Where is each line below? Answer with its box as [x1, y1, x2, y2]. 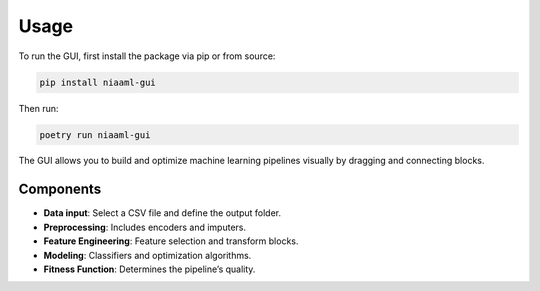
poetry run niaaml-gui [39, 129, 151, 140]
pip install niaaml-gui [39, 76, 157, 88]
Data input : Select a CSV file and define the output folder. [43, 207, 282, 219]
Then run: [18, 102, 59, 114]
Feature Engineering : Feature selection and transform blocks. [43, 235, 299, 247]
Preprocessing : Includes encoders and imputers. [43, 221, 247, 233]
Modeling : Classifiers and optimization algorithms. [43, 249, 252, 261]
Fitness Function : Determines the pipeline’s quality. [43, 263, 256, 275]
